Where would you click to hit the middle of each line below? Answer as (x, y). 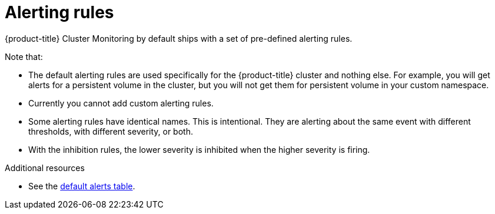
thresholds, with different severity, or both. (111, 131)
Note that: (24, 56)
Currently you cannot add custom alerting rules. (121, 103)
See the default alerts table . (82, 186)
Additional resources (45, 168)
